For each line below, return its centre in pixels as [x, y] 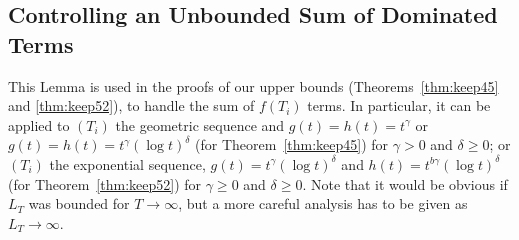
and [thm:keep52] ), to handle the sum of [131, 105]
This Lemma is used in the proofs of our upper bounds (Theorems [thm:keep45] [253, 85]
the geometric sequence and [200, 124]
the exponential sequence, [127, 163]
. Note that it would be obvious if [405, 183]
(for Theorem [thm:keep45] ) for [292, 144]
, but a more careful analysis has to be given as [323, 203]
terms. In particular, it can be [399, 105]
